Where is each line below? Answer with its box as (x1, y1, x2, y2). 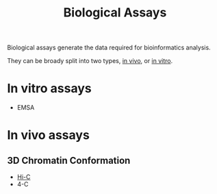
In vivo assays (7, 128, 90, 143)
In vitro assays (7, 81, 92, 97)
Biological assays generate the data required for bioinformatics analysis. (7, 43, 211, 52)
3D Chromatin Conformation (7, 154, 131, 166)
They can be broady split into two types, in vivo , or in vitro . (7, 57, 173, 65)
